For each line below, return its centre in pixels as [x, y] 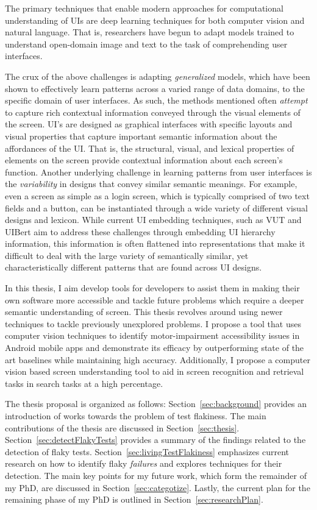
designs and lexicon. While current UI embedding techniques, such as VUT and [153, 220]
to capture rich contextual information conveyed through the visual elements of [153, 112]
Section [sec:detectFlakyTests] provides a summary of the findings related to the [155, 440]
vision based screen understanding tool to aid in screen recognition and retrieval [155, 371]
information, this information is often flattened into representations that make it [155, 243]
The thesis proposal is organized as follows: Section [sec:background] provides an [156, 404]
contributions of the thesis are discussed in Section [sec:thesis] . [122, 427]
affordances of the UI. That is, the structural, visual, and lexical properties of [150, 148]
